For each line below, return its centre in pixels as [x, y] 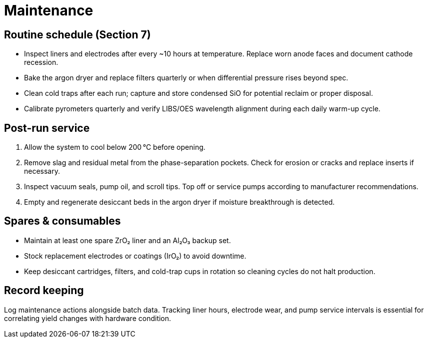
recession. [41, 62]
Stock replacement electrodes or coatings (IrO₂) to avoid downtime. [135, 256]
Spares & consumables [62, 221]
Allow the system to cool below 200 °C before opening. [115, 147]
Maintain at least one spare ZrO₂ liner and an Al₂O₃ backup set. [127, 240]
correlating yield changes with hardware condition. [88, 318]
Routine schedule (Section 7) [77, 34]
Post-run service [47, 128]
